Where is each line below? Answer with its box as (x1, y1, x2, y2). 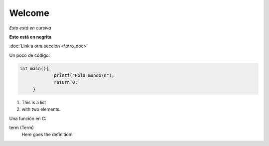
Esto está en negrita (9, 34, 52, 40)
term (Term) (9, 125, 34, 131)
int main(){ (19, 65, 49, 71)
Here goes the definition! (21, 132, 73, 138)
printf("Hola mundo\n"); (54, 73, 115, 78)
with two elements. (21, 106, 61, 112)
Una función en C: (9, 115, 47, 122)
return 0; (54, 80, 78, 85)
